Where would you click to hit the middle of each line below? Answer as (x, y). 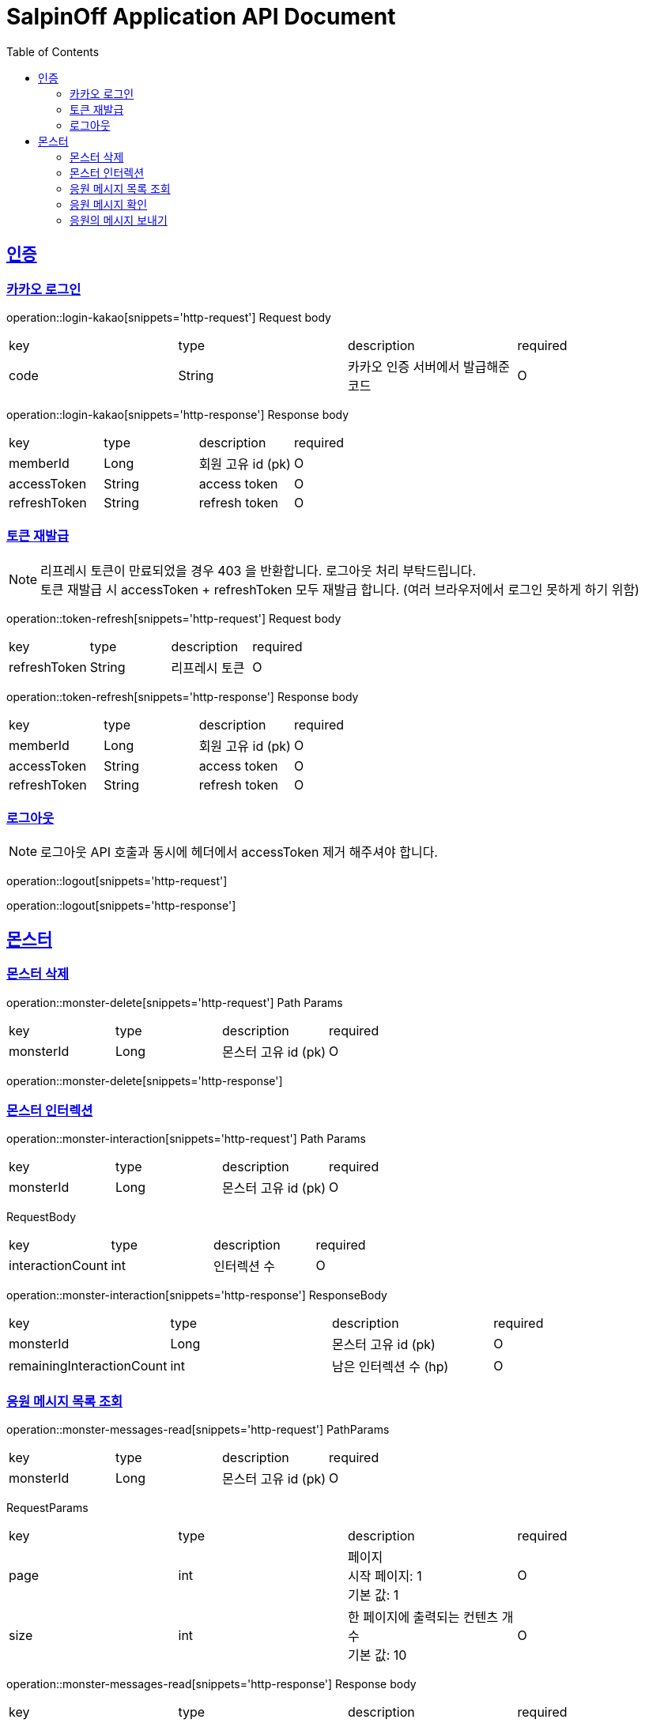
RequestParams (47, 1508)
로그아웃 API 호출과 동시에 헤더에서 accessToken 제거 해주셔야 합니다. (239, 852)
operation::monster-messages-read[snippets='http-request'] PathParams (198, 1430)
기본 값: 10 (377, 1655)
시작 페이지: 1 (385, 1576)
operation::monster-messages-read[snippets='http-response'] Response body (211, 1684)
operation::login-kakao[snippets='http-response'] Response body (178, 414)
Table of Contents (53, 51)
